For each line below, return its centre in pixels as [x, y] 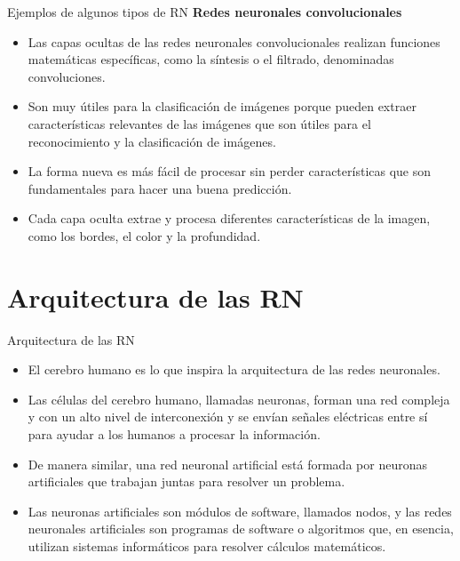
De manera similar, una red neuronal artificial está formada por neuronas [227, 464]
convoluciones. [67, 76]
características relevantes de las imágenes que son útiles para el [199, 123]
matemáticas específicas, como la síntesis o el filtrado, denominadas [211, 59]
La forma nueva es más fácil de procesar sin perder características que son [230, 171]
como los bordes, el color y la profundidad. [144, 235]
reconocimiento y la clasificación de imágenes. [152, 141]
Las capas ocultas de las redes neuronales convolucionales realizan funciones [234, 41]
